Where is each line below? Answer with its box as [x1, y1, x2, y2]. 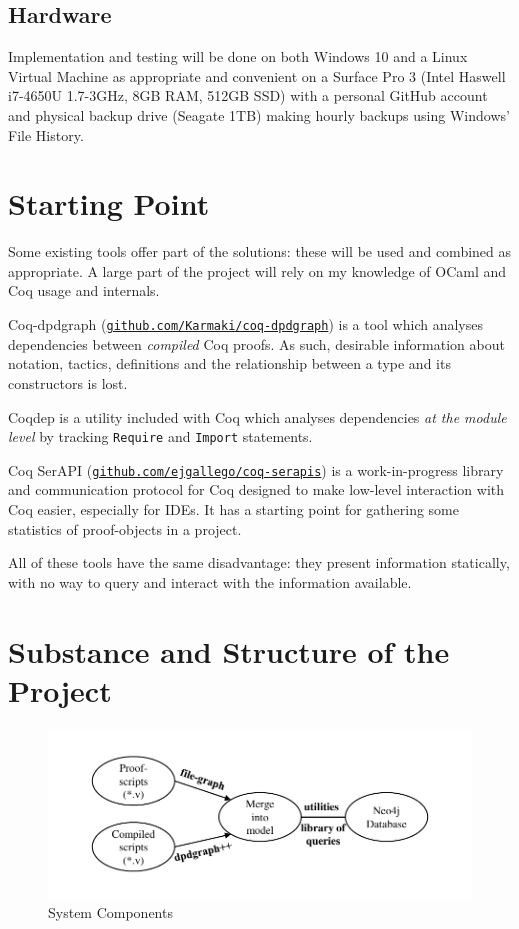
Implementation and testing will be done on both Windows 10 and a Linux [8, 46, 468, 67]
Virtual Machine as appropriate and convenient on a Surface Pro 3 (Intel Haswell [8, 65, 506, 86]
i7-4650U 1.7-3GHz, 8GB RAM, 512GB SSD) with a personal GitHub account [8, 85, 488, 106]
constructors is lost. [8, 372, 128, 393]
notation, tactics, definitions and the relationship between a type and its [8, 353, 451, 374]
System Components [48, 902, 173, 923]
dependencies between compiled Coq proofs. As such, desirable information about [8, 333, 505, 354]
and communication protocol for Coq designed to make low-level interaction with [8, 479, 505, 500]
